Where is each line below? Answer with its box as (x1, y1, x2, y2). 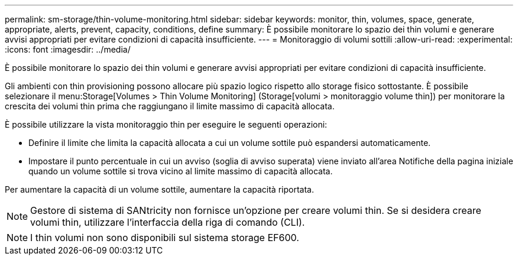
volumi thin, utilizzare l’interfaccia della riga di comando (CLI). (30, 216, 305, 228)
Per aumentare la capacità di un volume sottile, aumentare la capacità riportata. (5, 184, 314, 194)
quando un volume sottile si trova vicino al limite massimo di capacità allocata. (28, 166, 333, 176)
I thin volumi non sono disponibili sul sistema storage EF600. (30, 232, 299, 243)
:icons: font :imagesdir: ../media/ (5, 44, 131, 54)
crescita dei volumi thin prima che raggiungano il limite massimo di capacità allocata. (5, 101, 335, 111)
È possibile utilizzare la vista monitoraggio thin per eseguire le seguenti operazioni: (5, 119, 328, 129)
